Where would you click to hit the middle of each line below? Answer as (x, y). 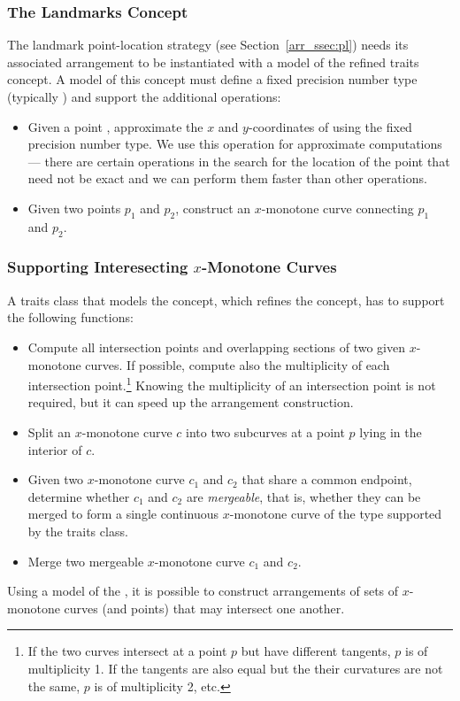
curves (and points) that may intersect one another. (204, 608)
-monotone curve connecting (337, 208)
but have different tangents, (316, 651)
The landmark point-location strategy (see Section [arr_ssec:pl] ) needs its (208, 45)
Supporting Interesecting (98, 267)
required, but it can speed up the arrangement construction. (191, 402)
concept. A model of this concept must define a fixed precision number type (212, 79)
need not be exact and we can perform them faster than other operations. (227, 178)
